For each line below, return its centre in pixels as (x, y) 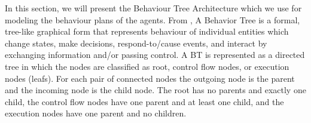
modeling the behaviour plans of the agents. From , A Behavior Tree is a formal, (153, 19)
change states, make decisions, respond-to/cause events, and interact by (136, 43)
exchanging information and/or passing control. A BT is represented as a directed (155, 55)
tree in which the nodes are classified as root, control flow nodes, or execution (147, 66)
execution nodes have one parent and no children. (96, 113)
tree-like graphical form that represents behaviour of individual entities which (147, 31)
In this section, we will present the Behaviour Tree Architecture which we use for (153, 8)
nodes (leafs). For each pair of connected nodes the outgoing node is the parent (150, 78)
